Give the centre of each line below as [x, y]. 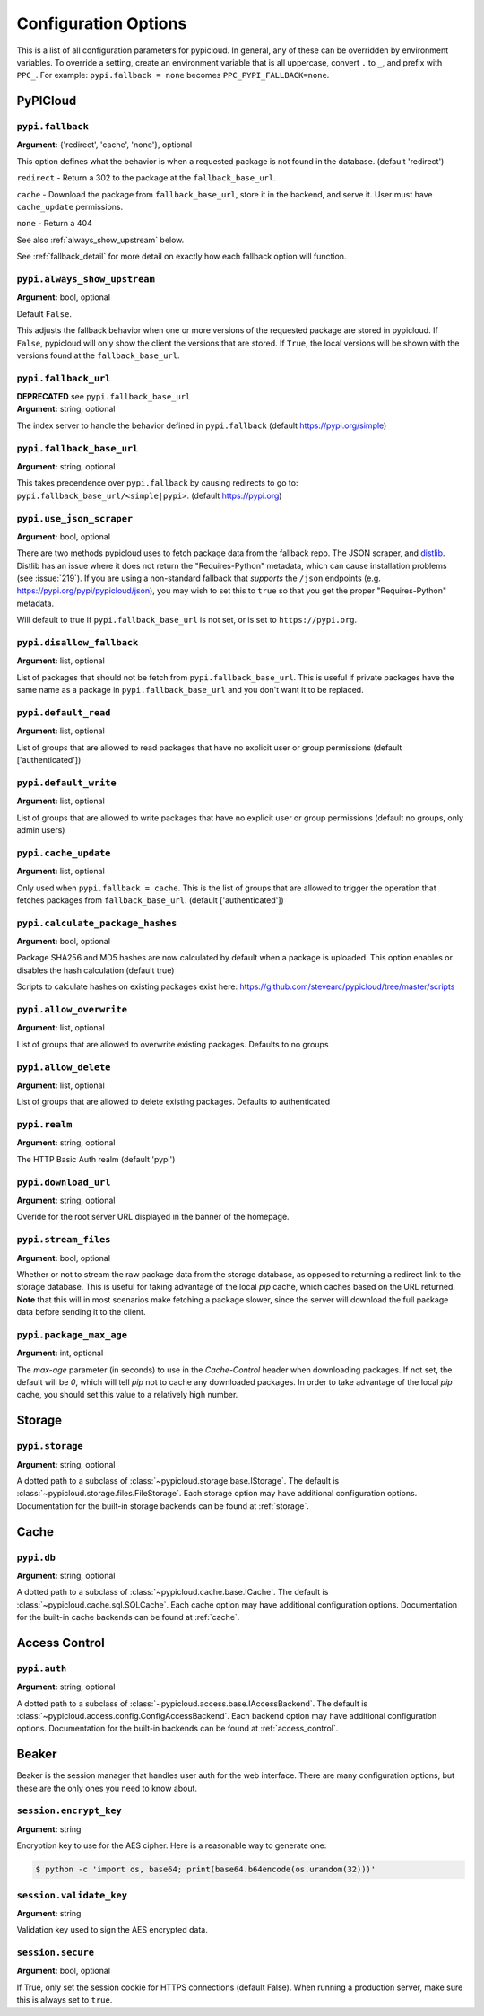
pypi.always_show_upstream [86, 279]
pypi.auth [42, 1668]
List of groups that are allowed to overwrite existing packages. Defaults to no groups [173, 1044]
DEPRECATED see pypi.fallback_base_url [104, 397]
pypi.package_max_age [72, 1335]
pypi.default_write [66, 783]
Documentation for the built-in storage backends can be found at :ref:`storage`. [163, 1506]
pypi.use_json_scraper [75, 518]
